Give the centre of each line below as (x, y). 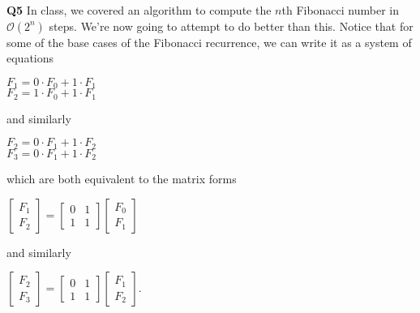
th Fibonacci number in (341, 10)
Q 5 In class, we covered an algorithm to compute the (139, 10)
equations (30, 58)
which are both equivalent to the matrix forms (122, 179)
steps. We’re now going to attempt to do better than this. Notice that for (231, 26)
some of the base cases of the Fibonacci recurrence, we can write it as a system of (209, 42)
